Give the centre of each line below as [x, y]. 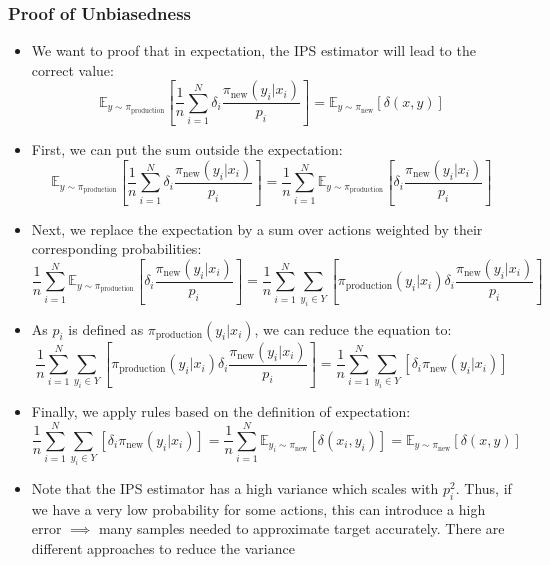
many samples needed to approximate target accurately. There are [301, 528]
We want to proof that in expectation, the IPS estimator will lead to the [253, 50]
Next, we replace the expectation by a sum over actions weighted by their [257, 228]
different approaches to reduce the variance [163, 548]
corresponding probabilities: [116, 248]
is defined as [106, 328]
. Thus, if [483, 488]
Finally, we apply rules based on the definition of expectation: [221, 411]
